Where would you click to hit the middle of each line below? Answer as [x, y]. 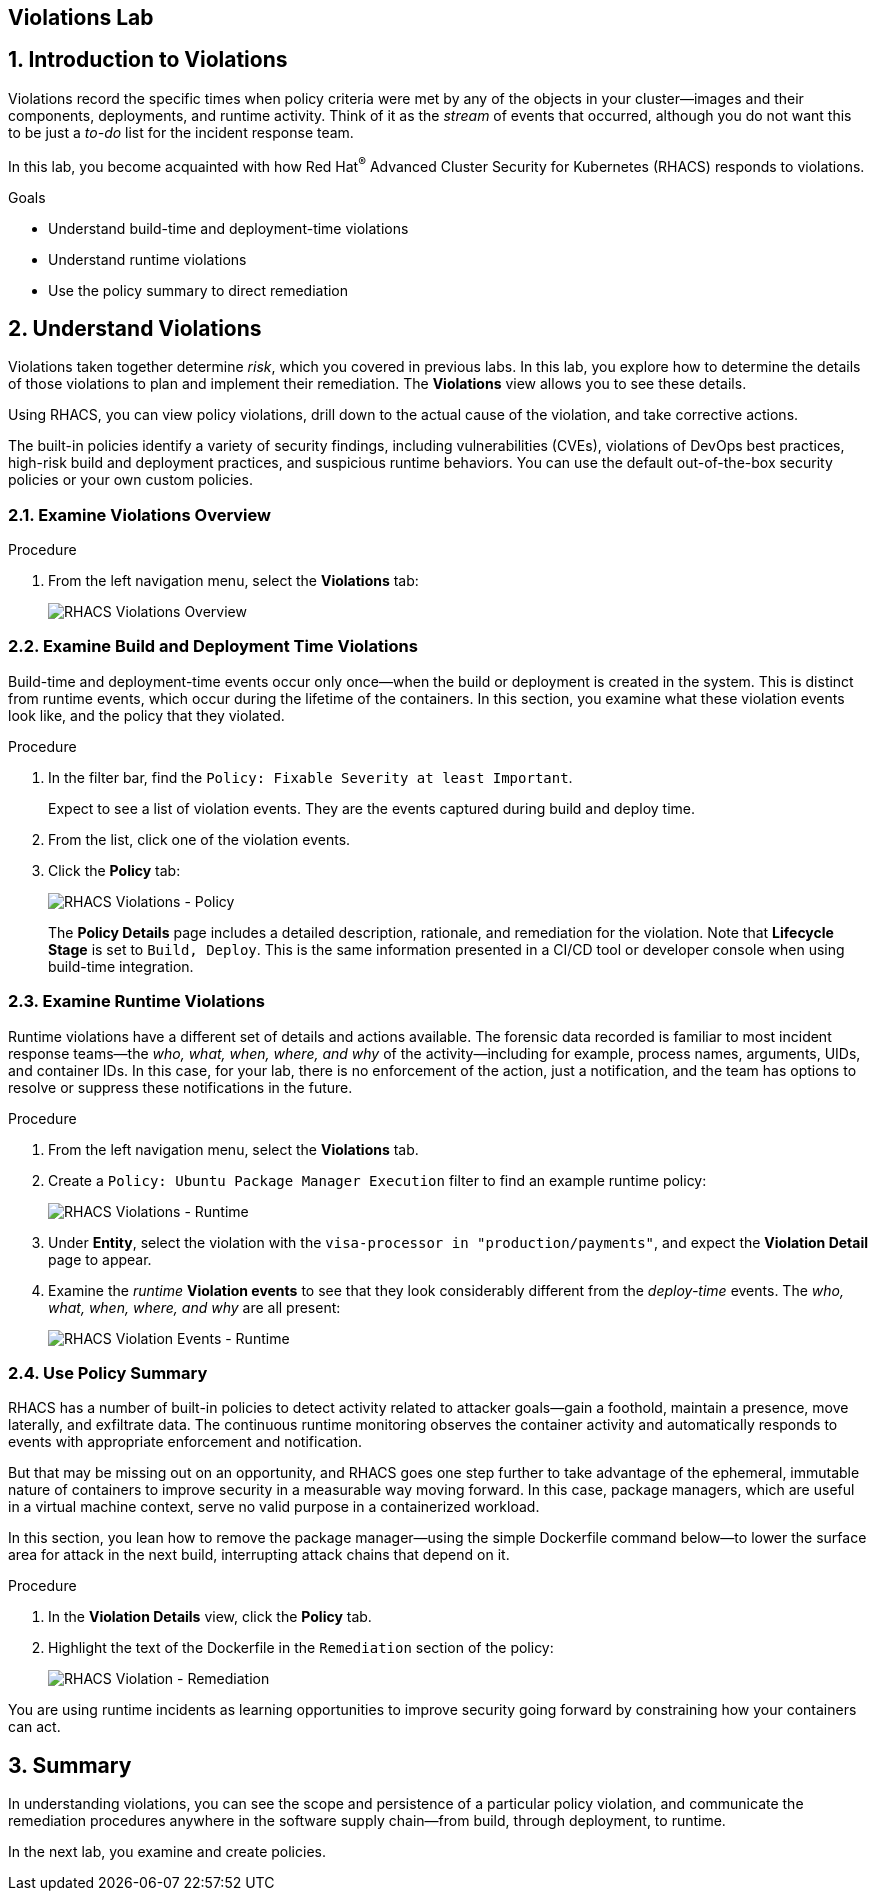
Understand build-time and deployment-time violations [228, 228]
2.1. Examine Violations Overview [139, 514]
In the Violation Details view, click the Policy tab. [210, 1617]
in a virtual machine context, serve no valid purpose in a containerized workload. [274, 1507]
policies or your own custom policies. [130, 480]
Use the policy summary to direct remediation [198, 290]
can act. [34, 1727]
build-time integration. [121, 966]
